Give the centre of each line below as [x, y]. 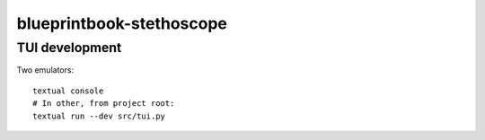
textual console [68, 91]
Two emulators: [45, 70]
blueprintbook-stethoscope [122, 23]
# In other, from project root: [104, 104]
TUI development [69, 48]
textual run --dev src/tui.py [99, 116]
